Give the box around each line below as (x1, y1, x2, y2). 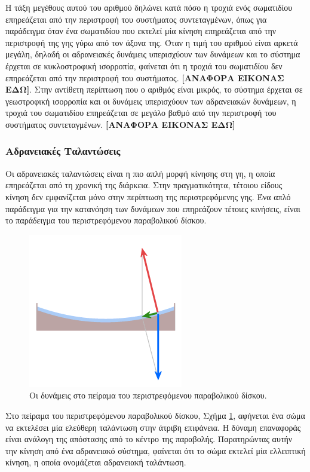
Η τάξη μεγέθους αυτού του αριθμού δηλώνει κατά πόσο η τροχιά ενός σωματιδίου (5, 1, 293, 13)
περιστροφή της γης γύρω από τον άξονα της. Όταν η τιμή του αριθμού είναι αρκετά (5, 36, 298, 48)
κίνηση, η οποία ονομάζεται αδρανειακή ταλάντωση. (5, 456, 186, 468)
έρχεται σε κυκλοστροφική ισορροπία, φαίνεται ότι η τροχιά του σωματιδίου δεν (5, 59, 283, 72)
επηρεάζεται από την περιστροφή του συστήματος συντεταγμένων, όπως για (5, 13, 267, 25)
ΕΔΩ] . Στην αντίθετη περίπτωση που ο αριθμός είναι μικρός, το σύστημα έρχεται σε (5, 83, 303, 96)
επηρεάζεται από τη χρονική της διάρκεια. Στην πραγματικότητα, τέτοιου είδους (5, 179, 283, 191)
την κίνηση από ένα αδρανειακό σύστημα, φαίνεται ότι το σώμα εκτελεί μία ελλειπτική (5, 444, 306, 456)
